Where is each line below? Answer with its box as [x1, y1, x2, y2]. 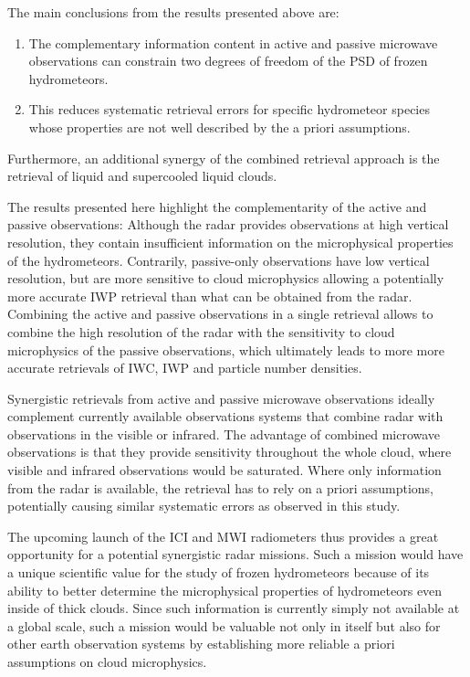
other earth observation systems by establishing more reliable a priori [7, 634, 395, 653]
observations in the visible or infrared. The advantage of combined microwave [7, 424, 441, 443]
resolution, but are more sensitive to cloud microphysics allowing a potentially [7, 269, 444, 288]
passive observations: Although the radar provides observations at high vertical [7, 215, 449, 234]
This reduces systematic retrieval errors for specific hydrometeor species [28, 100, 430, 119]
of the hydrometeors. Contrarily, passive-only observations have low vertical [7, 250, 430, 270]
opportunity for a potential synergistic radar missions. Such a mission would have [7, 545, 464, 564]
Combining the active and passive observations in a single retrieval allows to [7, 304, 433, 323]
